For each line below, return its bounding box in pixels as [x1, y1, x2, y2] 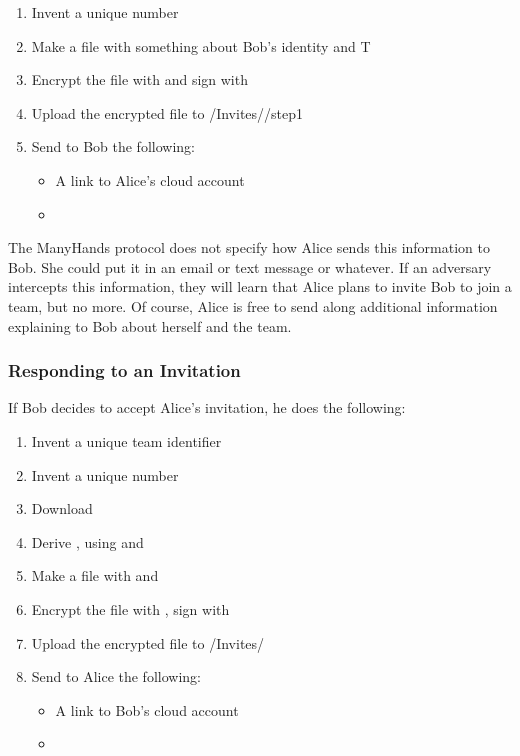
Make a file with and [31, 565, 159, 586]
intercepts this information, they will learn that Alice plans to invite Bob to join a [8, 276, 512, 297]
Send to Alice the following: [31, 666, 201, 687]
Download [31, 498, 93, 519]
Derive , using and [31, 531, 144, 552]
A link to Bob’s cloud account [55, 699, 239, 720]
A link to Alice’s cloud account [55, 169, 245, 190]
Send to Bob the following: [31, 136, 195, 157]
